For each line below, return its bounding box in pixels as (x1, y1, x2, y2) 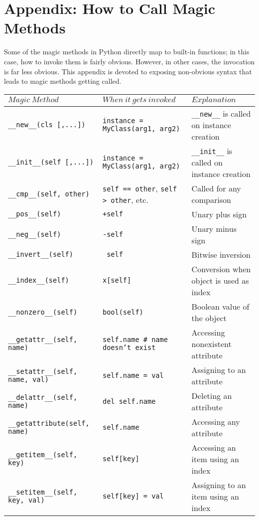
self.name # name (102, 336, 168, 344)
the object (191, 312, 227, 324)
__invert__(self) (8, 250, 73, 259)
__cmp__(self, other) (8, 189, 90, 198)
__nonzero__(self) (8, 308, 78, 316)
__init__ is (191, 145, 233, 157)
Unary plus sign (191, 208, 247, 220)
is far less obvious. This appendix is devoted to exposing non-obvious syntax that (4, 66, 252, 76)
